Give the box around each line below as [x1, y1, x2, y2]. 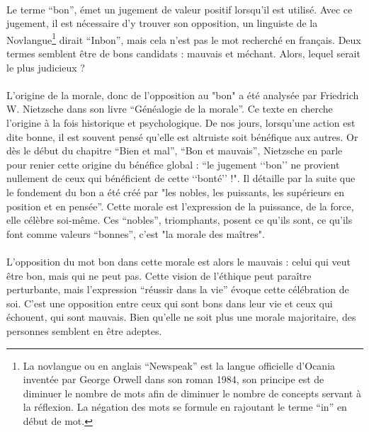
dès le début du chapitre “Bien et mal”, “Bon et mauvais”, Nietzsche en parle [6, 143, 343, 158]
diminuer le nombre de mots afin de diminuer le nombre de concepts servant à [23, 385, 361, 400]
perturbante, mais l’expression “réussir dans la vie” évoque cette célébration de [6, 282, 349, 297]
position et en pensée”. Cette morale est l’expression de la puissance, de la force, [6, 198, 354, 213]
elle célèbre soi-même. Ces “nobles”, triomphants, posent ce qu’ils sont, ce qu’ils [6, 212, 353, 227]
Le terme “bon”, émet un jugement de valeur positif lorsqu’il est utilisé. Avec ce [6, 1, 353, 16]
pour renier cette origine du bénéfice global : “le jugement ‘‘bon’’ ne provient [6, 157, 340, 171]
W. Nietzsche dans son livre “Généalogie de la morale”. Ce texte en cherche [6, 101, 333, 116]
